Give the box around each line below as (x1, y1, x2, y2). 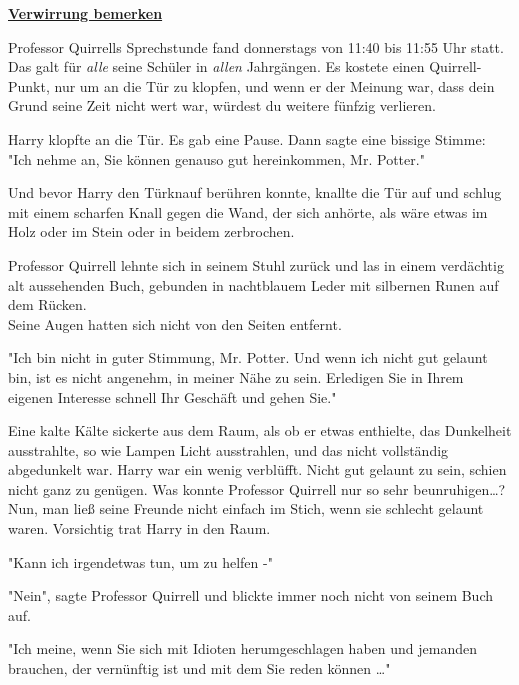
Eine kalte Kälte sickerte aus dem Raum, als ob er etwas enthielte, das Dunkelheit (8, 420, 512, 441)
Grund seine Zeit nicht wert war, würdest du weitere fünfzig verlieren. (8, 95, 436, 116)
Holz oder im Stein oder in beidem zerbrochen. (8, 221, 295, 242)
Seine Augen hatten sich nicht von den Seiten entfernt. (8, 313, 342, 334)
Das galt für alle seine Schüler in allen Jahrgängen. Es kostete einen (8, 56, 425, 77)
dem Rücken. (8, 294, 87, 315)
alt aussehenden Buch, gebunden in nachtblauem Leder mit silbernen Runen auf (8, 274, 499, 295)
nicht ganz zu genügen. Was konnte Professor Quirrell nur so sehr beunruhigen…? (8, 478, 506, 499)
